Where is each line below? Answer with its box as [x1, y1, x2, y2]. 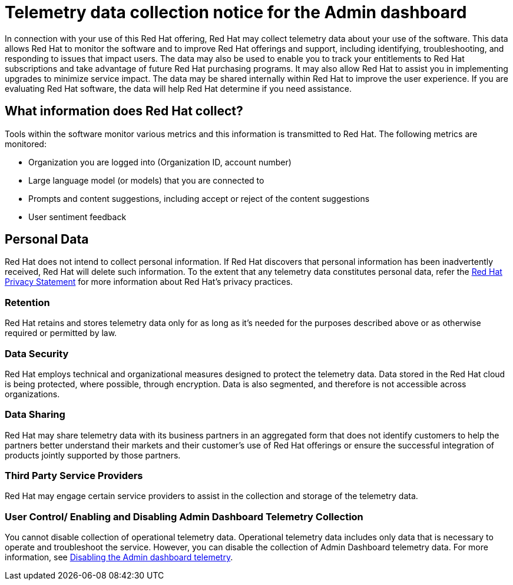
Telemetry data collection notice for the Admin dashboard [5, 2, 467, 22]
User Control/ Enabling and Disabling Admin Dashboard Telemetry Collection [5, 510, 363, 523]
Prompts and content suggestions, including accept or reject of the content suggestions [28, 193, 370, 204]
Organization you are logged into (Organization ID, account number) [28, 157, 292, 167]
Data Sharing [5, 408, 65, 421]
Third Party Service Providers [5, 470, 143, 482]
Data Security [5, 347, 69, 360]
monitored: [5, 138, 47, 149]
